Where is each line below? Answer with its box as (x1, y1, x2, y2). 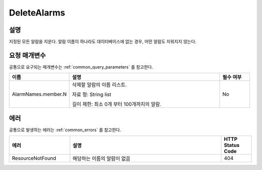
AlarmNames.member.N (12, 91, 67, 98)
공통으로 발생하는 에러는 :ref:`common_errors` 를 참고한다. (9, 127, 121, 133)
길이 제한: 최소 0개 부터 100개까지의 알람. (72, 101, 162, 108)
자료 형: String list (72, 91, 112, 98)
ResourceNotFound (12, 155, 56, 162)
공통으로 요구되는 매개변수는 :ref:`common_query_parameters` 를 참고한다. (9, 64, 153, 70)
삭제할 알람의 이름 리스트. (72, 82, 127, 88)
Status (224, 142, 240, 149)
